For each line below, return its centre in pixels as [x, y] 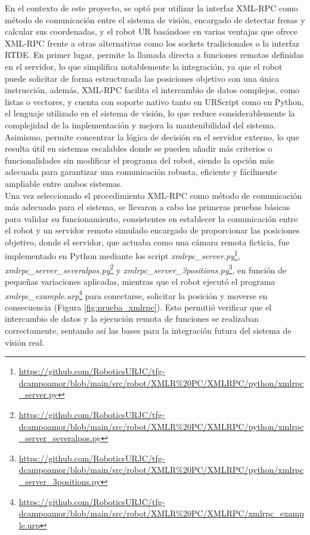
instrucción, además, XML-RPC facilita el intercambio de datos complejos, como [152, 90]
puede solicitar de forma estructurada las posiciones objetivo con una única [142, 78]
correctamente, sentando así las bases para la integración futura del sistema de [148, 330]
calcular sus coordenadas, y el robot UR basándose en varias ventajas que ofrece [151, 31]
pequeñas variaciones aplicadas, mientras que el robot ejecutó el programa [140, 281]
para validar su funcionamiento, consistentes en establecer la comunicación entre [151, 218]
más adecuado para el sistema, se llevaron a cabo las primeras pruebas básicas [148, 207]
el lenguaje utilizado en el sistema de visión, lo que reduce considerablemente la [150, 113]
